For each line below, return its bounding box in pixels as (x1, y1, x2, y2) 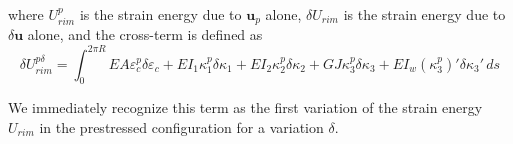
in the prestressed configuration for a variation (39, 116, 324, 137)
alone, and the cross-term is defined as (27, 24, 263, 45)
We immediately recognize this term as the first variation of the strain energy (8, 97, 483, 118)
